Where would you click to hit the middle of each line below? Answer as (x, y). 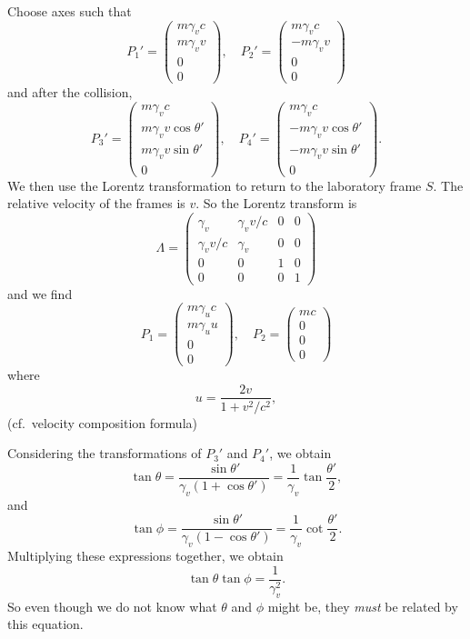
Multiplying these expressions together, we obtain (145, 556)
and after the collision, (70, 92)
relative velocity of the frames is (96, 203)
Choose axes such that (70, 11)
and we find (40, 293)
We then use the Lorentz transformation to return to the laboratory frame (215, 185)
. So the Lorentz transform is (276, 203)
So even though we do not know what (112, 606)
